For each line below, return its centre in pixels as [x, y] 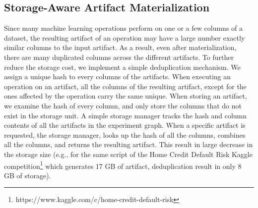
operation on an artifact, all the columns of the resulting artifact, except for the [125, 86]
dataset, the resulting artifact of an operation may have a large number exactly [125, 37]
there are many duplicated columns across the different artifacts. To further [119, 57]
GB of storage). [28, 175]
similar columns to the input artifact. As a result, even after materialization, [120, 47]
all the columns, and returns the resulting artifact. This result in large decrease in [129, 144]
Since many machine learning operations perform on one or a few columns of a [124, 28]
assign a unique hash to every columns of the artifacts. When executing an [118, 77]
